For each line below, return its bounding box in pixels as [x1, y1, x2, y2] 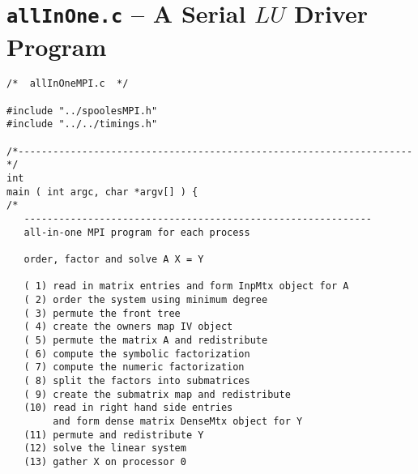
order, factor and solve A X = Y [23, 253, 204, 265]
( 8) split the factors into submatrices [23, 374, 250, 386]
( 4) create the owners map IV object [23, 321, 233, 333]
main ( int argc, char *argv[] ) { [6, 186, 198, 198]
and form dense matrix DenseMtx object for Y [53, 415, 303, 427]
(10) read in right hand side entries [23, 402, 233, 414]
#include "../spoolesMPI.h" [6, 105, 158, 117]
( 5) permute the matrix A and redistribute [23, 334, 268, 346]
